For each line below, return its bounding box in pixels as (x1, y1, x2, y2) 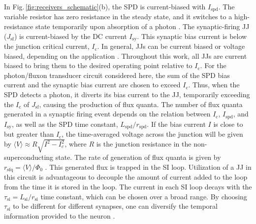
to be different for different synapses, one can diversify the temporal (13, 201, 218, 211)
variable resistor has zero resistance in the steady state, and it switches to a (4, 11, 232, 22)
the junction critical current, (4, 41, 90, 51)
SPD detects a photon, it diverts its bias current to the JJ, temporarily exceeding (4, 89, 250, 100)
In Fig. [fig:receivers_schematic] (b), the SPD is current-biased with (4, 1, 206, 11)
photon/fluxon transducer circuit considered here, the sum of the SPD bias (4, 70, 230, 80)
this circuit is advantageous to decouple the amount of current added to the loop (4, 172, 248, 182)
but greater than (4, 129, 54, 139)
